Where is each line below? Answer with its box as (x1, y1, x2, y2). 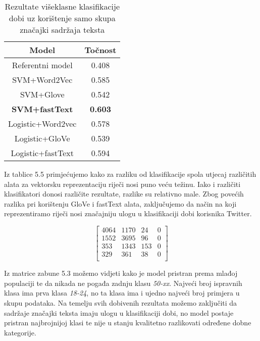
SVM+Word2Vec (12, 74, 73, 85)
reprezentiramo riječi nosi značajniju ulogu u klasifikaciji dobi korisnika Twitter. (4, 208, 252, 219)
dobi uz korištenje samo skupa (9, 12, 116, 24)
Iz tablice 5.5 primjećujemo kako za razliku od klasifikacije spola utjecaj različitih (4, 169, 256, 179)
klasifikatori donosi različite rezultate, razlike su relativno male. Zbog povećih (4, 188, 244, 199)
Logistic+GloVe (14, 132, 70, 144)
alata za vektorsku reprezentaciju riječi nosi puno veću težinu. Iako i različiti (4, 178, 241, 189)
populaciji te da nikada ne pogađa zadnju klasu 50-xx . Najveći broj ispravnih (4, 277, 242, 288)
